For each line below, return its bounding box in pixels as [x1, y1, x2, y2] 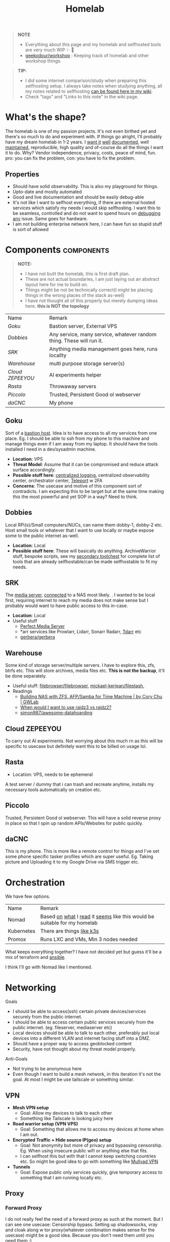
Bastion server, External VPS [49, 322, 117, 329]
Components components [5, 244, 110, 256]
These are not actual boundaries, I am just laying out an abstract [25, 276, 159, 282]
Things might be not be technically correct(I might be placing [25, 287, 153, 293]
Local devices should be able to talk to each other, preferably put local [12, 1030, 159, 1036]
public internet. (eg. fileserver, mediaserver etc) [12, 1025, 112, 1031]
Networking [5, 982, 57, 993]
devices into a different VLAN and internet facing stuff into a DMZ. [12, 1035, 151, 1041]
